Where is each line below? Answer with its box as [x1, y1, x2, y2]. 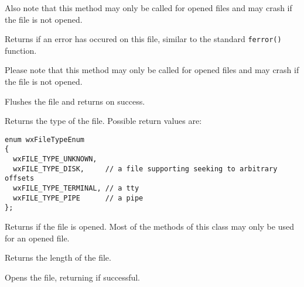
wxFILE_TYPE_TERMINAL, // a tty [13, 184, 139, 193]
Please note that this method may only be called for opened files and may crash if [5, 64, 299, 76]
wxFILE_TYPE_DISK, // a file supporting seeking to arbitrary [13, 164, 278, 173]
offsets [5, 174, 35, 183]
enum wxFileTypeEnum [5, 135, 85, 144]
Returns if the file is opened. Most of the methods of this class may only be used [5, 220, 294, 233]
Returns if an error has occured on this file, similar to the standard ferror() [5, 33, 282, 45]
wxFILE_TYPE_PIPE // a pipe [13, 193, 144, 202]
